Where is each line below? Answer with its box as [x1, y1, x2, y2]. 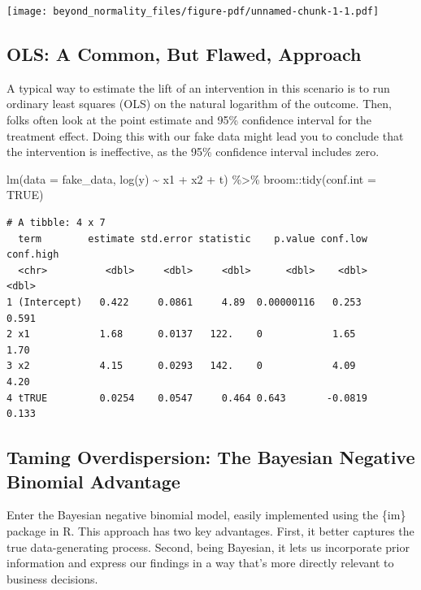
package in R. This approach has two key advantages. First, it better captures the [7, 522, 414, 539]
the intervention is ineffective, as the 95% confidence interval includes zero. [7, 143, 380, 160]
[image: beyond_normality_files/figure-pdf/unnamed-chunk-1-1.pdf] [7, 6, 380, 17]
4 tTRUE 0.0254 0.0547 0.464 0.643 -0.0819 [7, 392, 367, 404]
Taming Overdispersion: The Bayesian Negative [7, 445, 415, 470]
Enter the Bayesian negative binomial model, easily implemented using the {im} [7, 506, 406, 523]
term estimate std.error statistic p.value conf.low [18, 232, 367, 245]
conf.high [7, 249, 59, 261]
